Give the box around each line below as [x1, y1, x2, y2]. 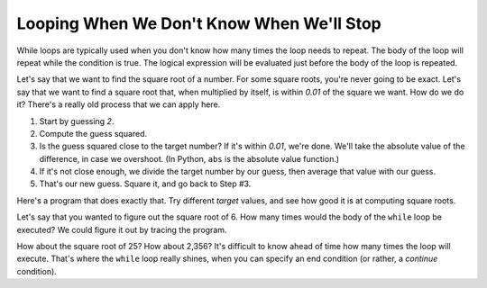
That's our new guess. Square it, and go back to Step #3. [39, 178, 252, 189]
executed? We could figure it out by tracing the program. [16, 224, 227, 235]
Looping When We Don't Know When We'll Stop [16, 13, 382, 33]
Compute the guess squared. [39, 128, 148, 139]
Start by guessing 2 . [39, 115, 115, 126]
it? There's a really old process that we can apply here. [16, 99, 221, 110]
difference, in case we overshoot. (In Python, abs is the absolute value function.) [39, 153, 340, 164]
